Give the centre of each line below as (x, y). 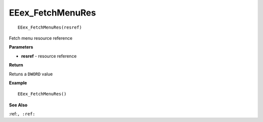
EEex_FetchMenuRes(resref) (50, 27)
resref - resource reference (49, 56)
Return (16, 65)
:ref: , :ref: (22, 114)
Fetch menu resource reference (41, 38)
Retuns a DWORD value (31, 74)
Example (18, 83)
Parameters (21, 47)
